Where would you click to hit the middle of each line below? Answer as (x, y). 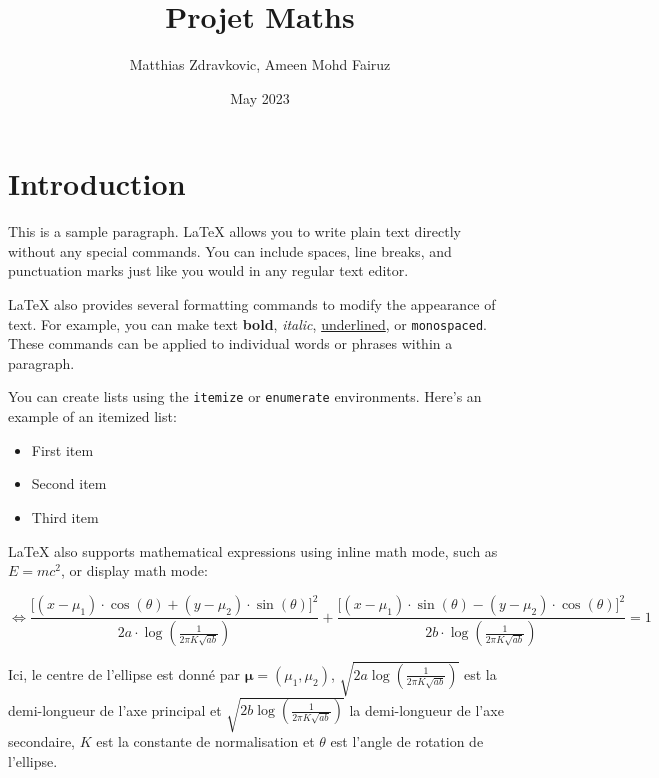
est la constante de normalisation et (205, 741)
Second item (69, 483)
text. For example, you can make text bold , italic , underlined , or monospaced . (247, 323)
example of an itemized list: (92, 416)
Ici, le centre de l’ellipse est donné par (124, 673)
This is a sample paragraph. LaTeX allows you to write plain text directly (234, 231)
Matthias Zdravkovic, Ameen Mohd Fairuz (260, 64)
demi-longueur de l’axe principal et (115, 709)
